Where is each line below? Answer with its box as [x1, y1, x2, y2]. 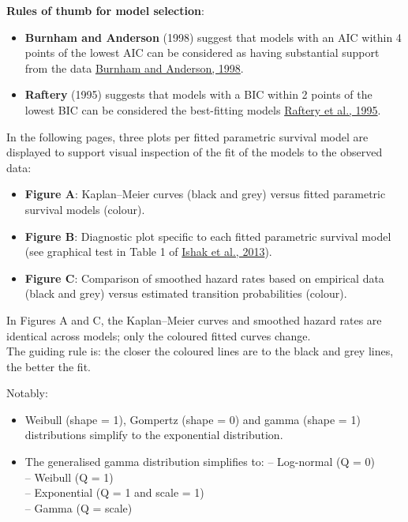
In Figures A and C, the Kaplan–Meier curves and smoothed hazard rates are [6, 311, 382, 328]
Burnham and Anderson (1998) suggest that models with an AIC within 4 [24, 28, 402, 45]
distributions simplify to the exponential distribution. [24, 426, 283, 443]
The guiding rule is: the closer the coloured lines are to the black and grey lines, [6, 343, 394, 359]
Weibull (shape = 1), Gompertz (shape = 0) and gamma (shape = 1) [24, 411, 361, 427]
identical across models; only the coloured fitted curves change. [6, 327, 311, 344]
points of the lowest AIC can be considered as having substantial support [24, 44, 380, 61]
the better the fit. [6, 358, 91, 374]
